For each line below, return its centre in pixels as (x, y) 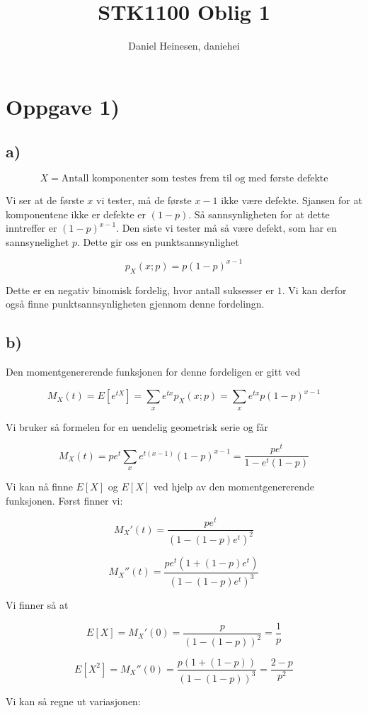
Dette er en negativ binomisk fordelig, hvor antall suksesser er (140, 290)
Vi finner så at (37, 605)
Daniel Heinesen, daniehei (184, 46)
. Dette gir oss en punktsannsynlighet (158, 241)
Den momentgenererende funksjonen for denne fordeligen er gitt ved (153, 372)
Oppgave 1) (63, 106)
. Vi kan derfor (314, 290)
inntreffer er (31, 228)
